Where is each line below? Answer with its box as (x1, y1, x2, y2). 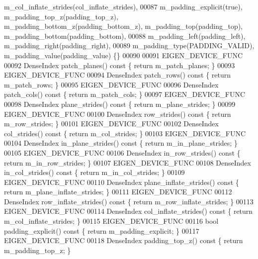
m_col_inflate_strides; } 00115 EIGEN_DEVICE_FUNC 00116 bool (4, 216, 219, 226)
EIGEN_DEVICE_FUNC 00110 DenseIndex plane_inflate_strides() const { (4, 176, 239, 187)
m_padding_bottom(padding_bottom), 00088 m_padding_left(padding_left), (4, 30, 246, 41)
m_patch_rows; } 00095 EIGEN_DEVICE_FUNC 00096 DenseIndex (4, 79, 219, 89)
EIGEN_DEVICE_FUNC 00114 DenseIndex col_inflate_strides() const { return (4, 206, 253, 216)
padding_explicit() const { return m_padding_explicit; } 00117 (4, 225, 199, 236)
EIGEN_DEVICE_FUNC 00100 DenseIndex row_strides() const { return (4, 108, 231, 119)
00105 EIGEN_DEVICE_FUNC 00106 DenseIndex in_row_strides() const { (4, 147, 241, 158)
